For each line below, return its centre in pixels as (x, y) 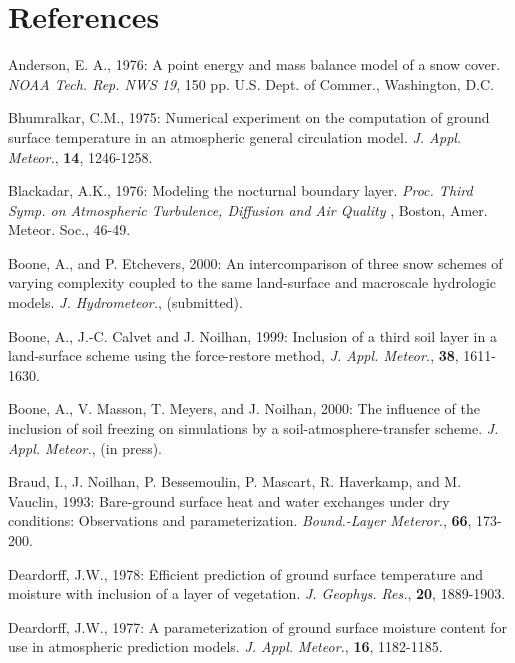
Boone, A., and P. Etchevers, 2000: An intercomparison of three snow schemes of (255, 262)
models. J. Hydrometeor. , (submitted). (125, 302)
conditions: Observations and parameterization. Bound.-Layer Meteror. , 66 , (240, 520)
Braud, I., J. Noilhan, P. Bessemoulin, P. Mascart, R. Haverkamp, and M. (235, 481)
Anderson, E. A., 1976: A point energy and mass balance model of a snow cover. (254, 64)
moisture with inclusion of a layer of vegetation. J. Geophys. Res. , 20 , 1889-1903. (257, 593)
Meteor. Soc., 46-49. (69, 229)
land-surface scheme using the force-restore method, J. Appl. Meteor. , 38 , (233, 355)
